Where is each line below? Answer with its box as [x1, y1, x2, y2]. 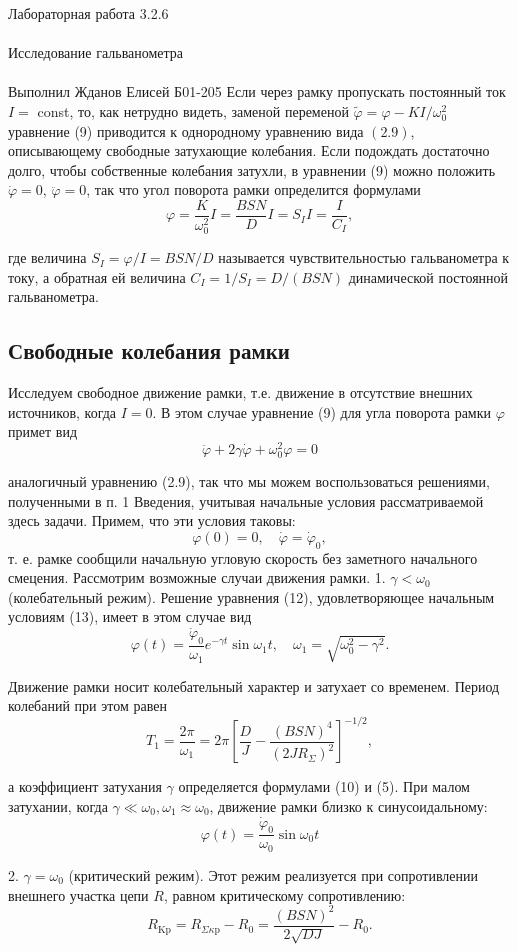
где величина [8, 247, 87, 268]
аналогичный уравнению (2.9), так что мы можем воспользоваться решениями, [8, 471, 490, 492]
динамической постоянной [348, 266, 509, 287]
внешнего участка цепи [8, 884, 149, 905]
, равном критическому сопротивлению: [163, 884, 406, 905]
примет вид [8, 421, 78, 442]
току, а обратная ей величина [8, 266, 186, 287]
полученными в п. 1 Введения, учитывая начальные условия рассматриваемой [8, 490, 484, 511]
